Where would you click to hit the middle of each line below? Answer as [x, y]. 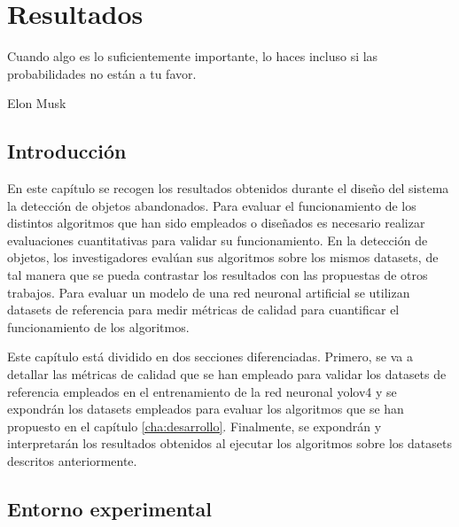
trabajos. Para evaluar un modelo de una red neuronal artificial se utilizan [209, 292]
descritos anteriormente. [72, 461]
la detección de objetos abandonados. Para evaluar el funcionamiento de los [212, 205]
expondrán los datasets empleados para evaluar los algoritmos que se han [206, 409]
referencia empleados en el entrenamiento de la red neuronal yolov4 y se [202, 391]
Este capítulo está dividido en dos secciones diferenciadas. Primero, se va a [210, 356]
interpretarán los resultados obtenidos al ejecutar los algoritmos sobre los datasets [229, 443]
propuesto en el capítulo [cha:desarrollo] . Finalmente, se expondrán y [194, 426]
